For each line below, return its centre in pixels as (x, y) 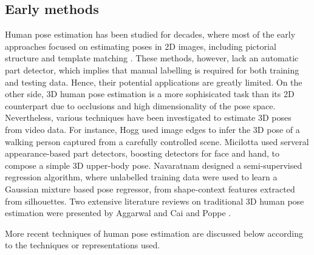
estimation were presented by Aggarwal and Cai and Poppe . (118, 213)
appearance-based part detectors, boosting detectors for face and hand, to (142, 153)
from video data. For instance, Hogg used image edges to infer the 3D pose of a (152, 129)
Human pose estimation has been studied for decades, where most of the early (150, 34)
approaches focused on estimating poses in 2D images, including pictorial (141, 46)
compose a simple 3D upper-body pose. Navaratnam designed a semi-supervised (154, 165)
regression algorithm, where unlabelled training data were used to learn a (141, 177)
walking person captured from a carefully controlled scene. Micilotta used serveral (157, 141)
